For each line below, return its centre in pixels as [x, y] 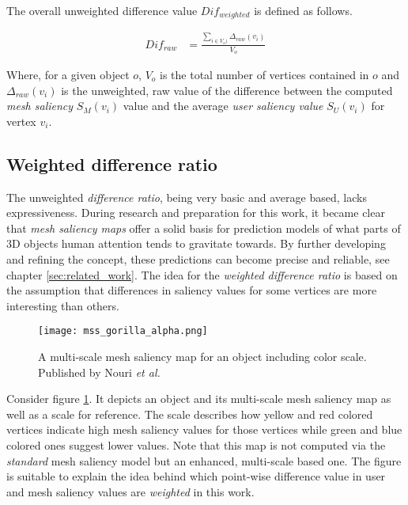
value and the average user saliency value [223, 106]
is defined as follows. [303, 10]
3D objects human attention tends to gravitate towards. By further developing [196, 243]
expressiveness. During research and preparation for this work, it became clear [196, 213]
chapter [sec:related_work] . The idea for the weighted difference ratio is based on [202, 274]
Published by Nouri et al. [99, 372]
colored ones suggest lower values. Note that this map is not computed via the [196, 444]
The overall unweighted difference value [102, 10]
